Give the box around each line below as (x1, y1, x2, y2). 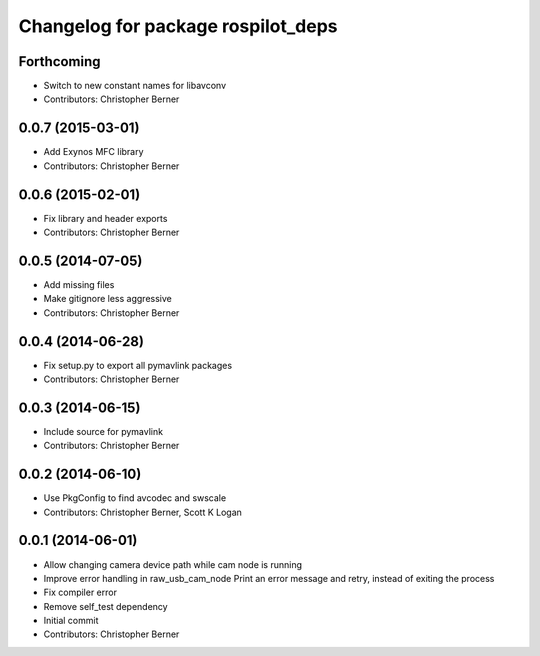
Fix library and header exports (43, 212, 168, 224)
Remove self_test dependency (43, 600, 169, 612)
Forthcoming (18, 53, 101, 70)
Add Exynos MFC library (43, 146, 144, 158)
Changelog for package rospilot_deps (18, 15, 339, 37)
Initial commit (43, 615, 99, 627)
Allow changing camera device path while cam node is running (43, 558, 303, 570)
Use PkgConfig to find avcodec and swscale (43, 492, 227, 504)
